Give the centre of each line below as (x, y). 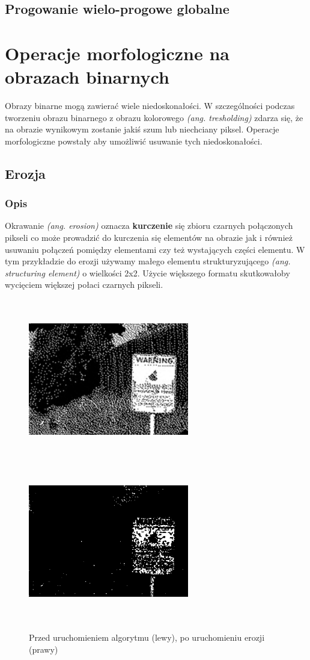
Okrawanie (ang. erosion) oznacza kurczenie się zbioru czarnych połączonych (149, 226)
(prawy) (44, 649)
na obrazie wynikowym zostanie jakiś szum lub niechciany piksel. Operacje (142, 129)
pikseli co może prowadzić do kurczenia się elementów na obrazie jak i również (149, 238)
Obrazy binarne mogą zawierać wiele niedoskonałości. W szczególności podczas (150, 106)
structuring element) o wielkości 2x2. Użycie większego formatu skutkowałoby (147, 272)
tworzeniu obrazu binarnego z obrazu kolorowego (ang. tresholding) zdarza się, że (154, 117)
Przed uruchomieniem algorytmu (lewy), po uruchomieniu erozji (147, 637)
